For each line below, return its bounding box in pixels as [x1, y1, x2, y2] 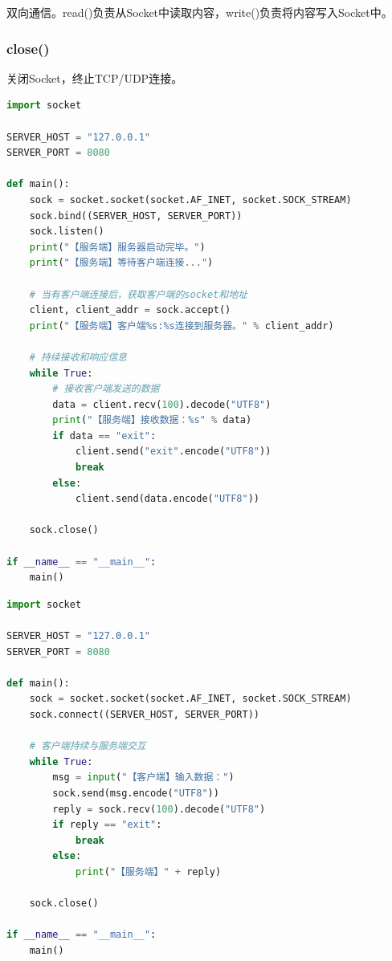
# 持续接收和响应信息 [29, 351, 127, 363]
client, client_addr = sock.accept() [29, 304, 231, 316]
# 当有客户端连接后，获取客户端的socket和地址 [29, 288, 247, 300]
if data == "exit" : [52, 430, 157, 442]
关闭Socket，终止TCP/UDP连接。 [6, 69, 183, 86]
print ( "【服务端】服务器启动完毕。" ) [29, 241, 206, 253]
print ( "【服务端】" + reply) [75, 865, 222, 878]
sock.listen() [29, 226, 104, 238]
